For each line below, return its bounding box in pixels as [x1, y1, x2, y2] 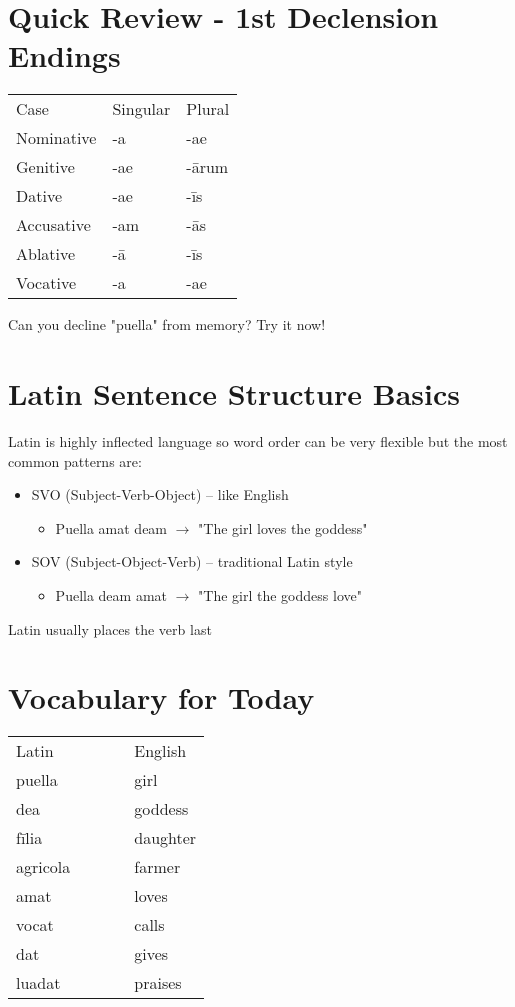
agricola [16, 855, 71, 879]
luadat [16, 971, 61, 995]
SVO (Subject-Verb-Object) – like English [31, 484, 289, 505]
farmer [134, 855, 181, 879]
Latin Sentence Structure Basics [8, 373, 460, 414]
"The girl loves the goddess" [198, 517, 368, 538]
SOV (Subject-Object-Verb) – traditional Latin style [31, 551, 353, 572]
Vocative [16, 271, 77, 295]
